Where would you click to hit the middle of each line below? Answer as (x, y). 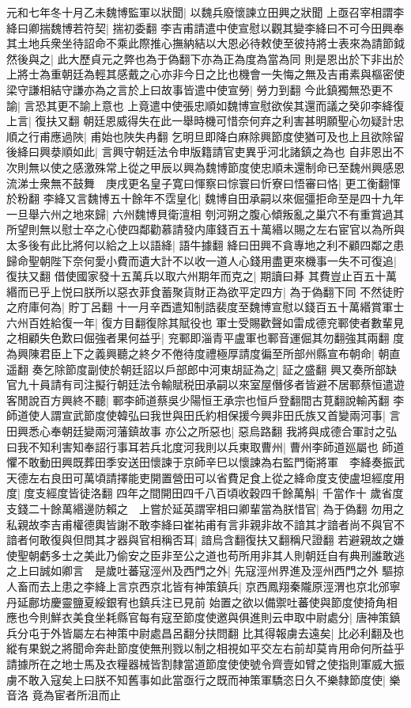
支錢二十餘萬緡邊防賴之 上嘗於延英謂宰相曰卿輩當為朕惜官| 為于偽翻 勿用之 (205, 508)
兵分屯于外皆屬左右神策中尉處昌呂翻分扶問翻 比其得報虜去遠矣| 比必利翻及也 (205, 632)
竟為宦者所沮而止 (76, 695)
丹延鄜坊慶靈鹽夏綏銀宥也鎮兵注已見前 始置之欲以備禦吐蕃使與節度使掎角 (196, 601)
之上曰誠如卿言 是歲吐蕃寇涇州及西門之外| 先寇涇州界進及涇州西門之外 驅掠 (205, 571)
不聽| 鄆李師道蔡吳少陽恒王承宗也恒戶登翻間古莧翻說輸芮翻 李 (244, 400)
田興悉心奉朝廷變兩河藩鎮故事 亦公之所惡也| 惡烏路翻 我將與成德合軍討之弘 (202, 431)
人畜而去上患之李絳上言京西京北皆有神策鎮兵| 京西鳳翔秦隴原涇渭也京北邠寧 (204, 586)
